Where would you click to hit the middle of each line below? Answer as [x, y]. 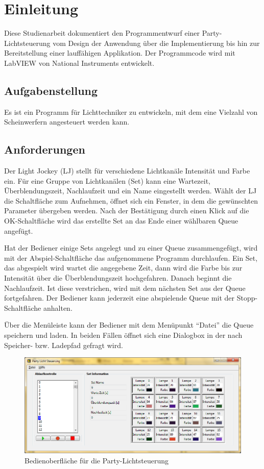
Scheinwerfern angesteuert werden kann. [67, 122]
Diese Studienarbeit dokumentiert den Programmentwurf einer [102, 33]
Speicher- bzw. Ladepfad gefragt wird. [64, 345]
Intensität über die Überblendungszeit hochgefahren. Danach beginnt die [118, 278]
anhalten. [58, 307]
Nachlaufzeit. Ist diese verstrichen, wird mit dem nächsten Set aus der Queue [125, 288]
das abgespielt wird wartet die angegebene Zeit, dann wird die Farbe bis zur [123, 268]
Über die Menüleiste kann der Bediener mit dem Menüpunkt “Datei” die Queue [129, 325]
